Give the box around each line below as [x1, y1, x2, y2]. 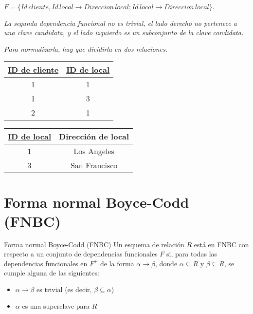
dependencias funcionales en [4, 258, 88, 268]
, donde [155, 258, 178, 268]
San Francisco [70, 159, 118, 171]
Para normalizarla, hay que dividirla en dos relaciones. [4, 43, 168, 54]
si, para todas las [166, 249, 217, 259]
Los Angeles [73, 145, 114, 157]
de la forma [100, 258, 134, 268]
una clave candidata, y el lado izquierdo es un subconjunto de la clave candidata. [4, 27, 244, 38]
